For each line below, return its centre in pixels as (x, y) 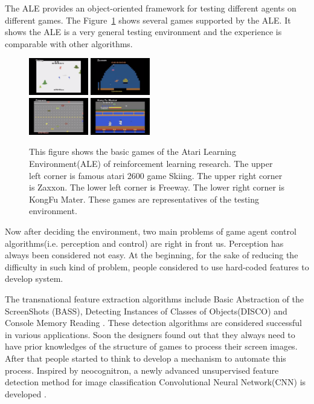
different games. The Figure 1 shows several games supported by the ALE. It (148, 20)
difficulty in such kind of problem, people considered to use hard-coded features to (157, 266)
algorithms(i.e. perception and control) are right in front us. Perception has (144, 243)
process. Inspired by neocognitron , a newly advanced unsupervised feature (142, 370)
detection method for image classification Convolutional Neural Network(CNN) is (155, 382)
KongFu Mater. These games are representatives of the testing (144, 199)
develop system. (34, 279)
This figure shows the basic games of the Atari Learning (133, 151)
